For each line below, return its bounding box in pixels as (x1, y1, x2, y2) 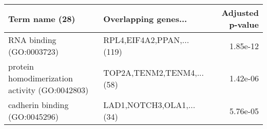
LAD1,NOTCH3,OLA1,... (103, 99, 196, 111)
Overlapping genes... (103, 12, 187, 25)
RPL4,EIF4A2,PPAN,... (103, 34, 189, 46)
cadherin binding (8, 99, 69, 111)
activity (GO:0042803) (8, 84, 89, 96)
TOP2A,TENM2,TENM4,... (103, 66, 204, 78)
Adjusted (221, 7, 259, 18)
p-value (229, 18, 259, 30)
